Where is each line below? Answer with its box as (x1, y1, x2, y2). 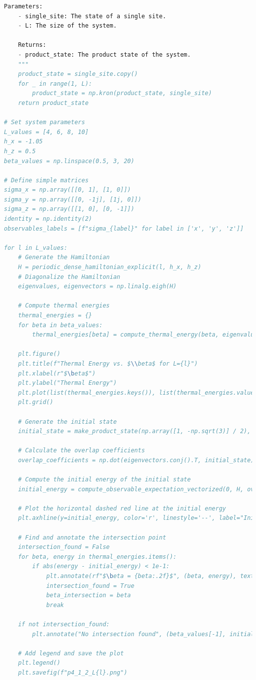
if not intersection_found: (18, 621, 110, 628)
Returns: (18, 41, 46, 49)
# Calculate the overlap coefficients (18, 447, 145, 454)
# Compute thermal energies (18, 302, 110, 309)
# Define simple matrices (4, 176, 89, 184)
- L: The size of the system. (18, 22, 117, 30)
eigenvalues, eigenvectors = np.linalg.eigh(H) (18, 283, 177, 290)
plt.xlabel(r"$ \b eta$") (18, 370, 96, 377)
